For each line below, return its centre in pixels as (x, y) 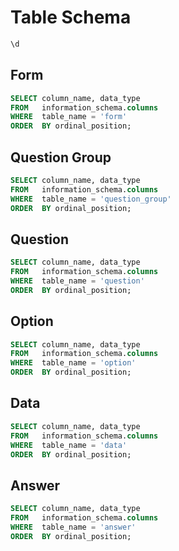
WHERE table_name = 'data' (69, 445)
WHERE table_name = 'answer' (73, 527)
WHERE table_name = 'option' (73, 363)
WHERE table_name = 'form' (69, 117)
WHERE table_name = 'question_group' (91, 199)
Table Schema (71, 17)
